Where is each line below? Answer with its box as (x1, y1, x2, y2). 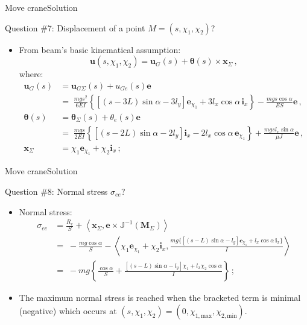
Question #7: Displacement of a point (5, 21, 145, 34)
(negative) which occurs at (19, 304, 117, 317)
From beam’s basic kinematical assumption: (19, 43, 181, 55)
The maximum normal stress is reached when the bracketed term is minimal (19, 291, 301, 304)
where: (19, 68, 43, 80)
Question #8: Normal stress (5, 185, 108, 197)
